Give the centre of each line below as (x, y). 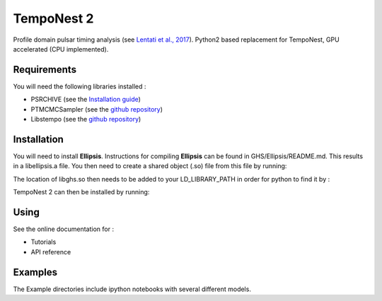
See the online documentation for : (64, 229)
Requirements (45, 70)
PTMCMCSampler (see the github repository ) (97, 109)
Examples (35, 272)
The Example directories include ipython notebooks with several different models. (132, 289)
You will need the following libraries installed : (80, 86)
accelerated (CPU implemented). (61, 49)
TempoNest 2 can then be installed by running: (81, 192)
